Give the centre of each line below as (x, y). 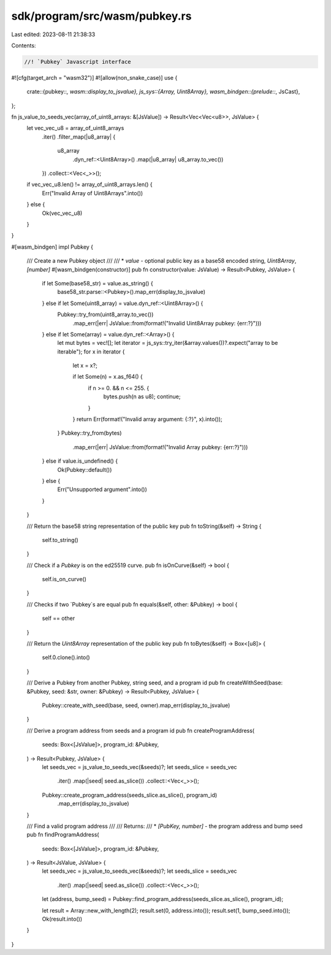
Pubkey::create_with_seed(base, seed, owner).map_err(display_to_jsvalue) (136, 705)
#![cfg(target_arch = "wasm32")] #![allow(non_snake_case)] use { (94, 77)
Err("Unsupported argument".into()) (102, 489)
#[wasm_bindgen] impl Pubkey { (52, 247)
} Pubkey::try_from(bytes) (89, 433)
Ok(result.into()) (62, 919)
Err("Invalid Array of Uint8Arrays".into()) (93, 193)
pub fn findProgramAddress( (63, 835)
